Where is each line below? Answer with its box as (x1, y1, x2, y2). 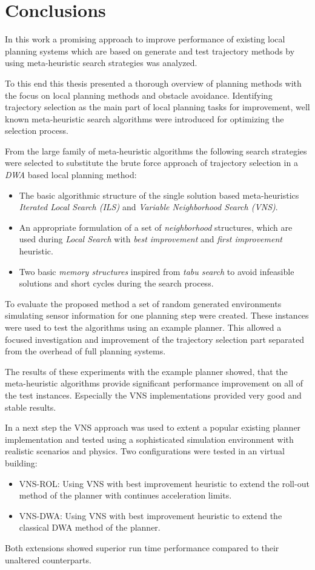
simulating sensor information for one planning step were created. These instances (5, 309, 309, 322)
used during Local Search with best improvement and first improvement (19, 233, 282, 245)
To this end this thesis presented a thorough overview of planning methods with (5, 76, 302, 89)
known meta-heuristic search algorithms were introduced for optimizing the (5, 112, 284, 125)
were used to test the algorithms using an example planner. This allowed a (5, 321, 282, 333)
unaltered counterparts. (5, 553, 91, 566)
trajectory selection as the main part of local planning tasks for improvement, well (5, 101, 310, 113)
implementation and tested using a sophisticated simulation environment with (5, 432, 294, 445)
